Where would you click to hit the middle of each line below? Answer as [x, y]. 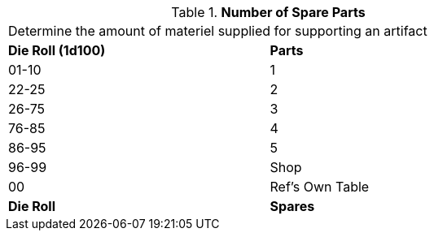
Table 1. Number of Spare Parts [268, 12]
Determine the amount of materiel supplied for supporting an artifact [218, 31]
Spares [292, 206]
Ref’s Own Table [320, 187]
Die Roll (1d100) [57, 50]
